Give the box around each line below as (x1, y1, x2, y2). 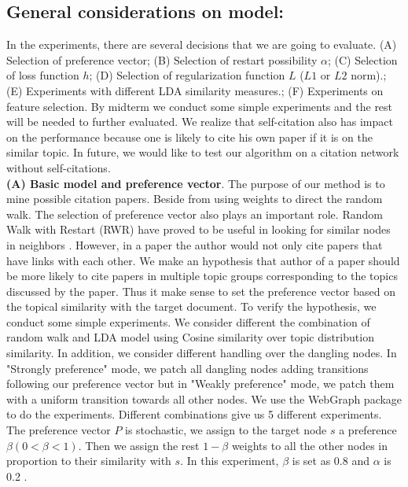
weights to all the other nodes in (231, 437, 388, 453)
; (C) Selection (327, 51, 398, 68)
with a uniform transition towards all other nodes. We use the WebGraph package (6, 390, 402, 407)
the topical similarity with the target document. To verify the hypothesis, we (6, 298, 377, 315)
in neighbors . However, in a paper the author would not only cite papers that (6, 236, 383, 253)
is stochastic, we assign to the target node (125, 422, 327, 438)
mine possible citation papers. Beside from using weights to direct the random (6, 190, 383, 207)
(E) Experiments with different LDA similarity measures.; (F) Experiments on (6, 82, 384, 98)
